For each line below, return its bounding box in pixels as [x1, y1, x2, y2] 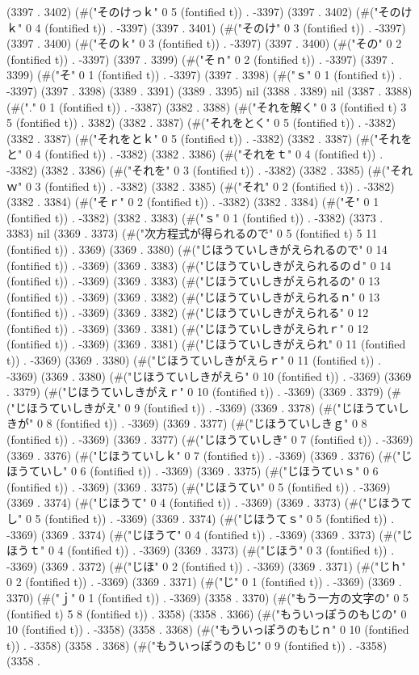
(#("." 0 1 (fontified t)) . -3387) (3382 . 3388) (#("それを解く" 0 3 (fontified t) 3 [6, 98, 407, 115]
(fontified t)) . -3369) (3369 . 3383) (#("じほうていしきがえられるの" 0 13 [6, 272, 380, 289]
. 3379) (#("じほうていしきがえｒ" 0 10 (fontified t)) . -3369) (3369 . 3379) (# [6, 383, 401, 400]
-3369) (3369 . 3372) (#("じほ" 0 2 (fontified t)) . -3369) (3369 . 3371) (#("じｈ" [6, 557, 406, 574]
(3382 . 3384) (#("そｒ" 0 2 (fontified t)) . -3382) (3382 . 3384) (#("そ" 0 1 [6, 193, 379, 210]
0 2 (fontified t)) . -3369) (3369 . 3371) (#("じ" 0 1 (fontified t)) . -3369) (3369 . [6, 573, 402, 590]
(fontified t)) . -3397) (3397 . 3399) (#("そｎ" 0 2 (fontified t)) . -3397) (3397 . [6, 50, 395, 67]
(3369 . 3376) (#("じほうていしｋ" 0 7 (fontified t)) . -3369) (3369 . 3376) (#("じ [6, 446, 413, 463]
